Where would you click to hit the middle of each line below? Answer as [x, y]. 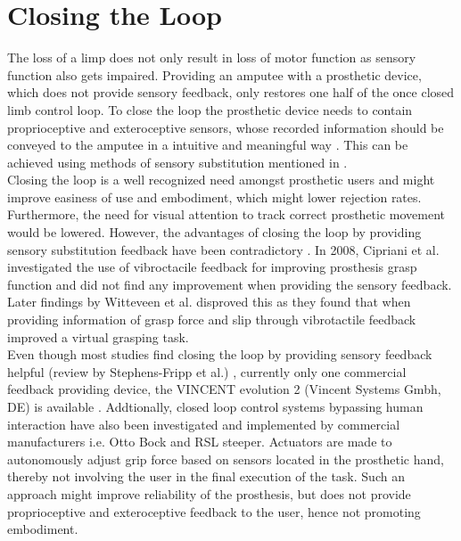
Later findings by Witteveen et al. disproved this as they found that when [209, 302]
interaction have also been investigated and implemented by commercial [204, 424]
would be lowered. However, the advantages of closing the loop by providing [214, 232]
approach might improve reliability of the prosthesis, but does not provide [209, 493]
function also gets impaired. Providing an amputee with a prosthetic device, [214, 74]
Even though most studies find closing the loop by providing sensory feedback [220, 354]
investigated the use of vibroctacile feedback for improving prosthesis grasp [212, 267]
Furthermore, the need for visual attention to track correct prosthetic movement [226, 214]
